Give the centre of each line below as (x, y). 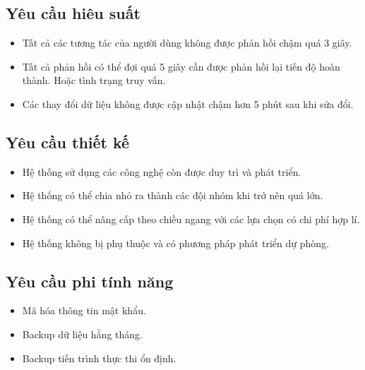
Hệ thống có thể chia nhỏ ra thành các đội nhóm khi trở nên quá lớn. (173, 195)
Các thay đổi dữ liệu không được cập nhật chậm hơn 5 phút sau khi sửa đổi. (188, 103)
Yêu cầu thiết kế (68, 142)
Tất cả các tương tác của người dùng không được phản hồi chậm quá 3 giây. (187, 43)
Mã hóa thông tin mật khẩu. (84, 310)
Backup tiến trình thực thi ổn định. (99, 358)
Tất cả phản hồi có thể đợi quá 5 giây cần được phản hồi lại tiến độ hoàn (181, 66)
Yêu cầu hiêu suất (73, 13)
